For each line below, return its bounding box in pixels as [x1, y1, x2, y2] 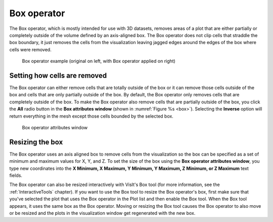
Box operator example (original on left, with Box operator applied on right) [22, 58, 175, 64]
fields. [9, 172, 23, 178]
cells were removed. [9, 46, 52, 53]
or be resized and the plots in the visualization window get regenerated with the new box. [9, 210, 196, 216]
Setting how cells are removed [9, 71, 107, 80]
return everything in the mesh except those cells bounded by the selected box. [9, 113, 174, 119]
